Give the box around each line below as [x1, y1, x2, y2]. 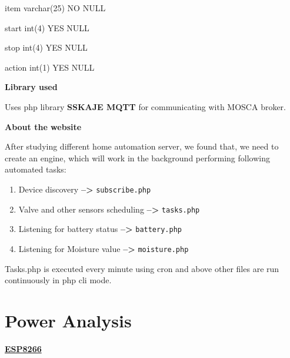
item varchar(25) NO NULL [5, 2, 106, 14]
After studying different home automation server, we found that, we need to [5, 140, 279, 153]
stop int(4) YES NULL [5, 41, 88, 54]
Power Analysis [5, 308, 132, 332]
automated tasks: [5, 163, 66, 175]
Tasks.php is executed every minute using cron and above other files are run [5, 262, 279, 274]
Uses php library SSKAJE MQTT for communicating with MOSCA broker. [5, 100, 286, 112]
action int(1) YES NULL [5, 61, 95, 73]
